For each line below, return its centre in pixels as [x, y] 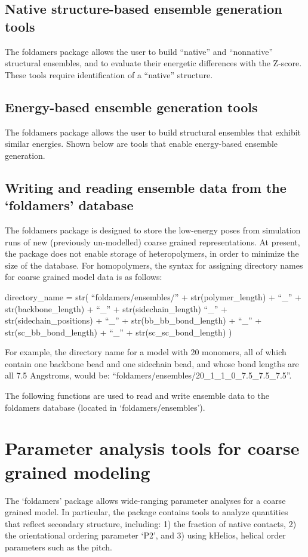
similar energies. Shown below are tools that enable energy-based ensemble [141, 144]
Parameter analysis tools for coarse [152, 448]
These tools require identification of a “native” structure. [109, 74]
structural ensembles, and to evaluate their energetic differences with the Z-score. [153, 63]
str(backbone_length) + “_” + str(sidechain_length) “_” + [116, 308]
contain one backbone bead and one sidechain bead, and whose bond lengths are [152, 363]
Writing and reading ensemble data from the [146, 187]
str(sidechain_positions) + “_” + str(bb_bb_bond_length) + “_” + [133, 320]
